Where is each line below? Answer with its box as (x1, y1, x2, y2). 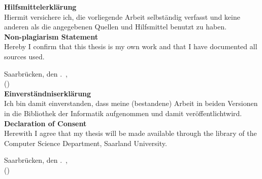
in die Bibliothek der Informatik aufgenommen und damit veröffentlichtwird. (4, 108, 242, 118)
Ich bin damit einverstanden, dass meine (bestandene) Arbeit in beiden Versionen (4, 98, 258, 109)
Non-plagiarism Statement (4, 31, 98, 42)
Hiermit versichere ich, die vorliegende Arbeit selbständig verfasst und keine (4, 11, 240, 22)
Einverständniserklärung (4, 88, 91, 98)
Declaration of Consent (4, 118, 87, 128)
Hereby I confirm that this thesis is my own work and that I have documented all (4, 41, 257, 52)
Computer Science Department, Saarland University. (4, 137, 167, 148)
